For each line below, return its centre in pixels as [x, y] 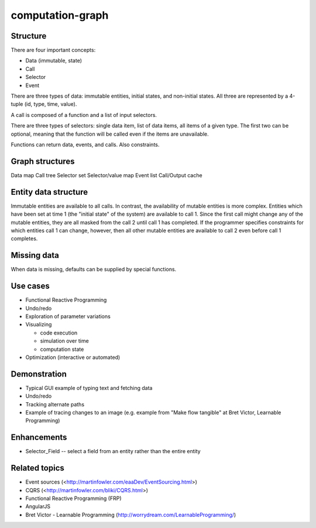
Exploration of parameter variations [68, 316]
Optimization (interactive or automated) [73, 357]
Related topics [37, 468]
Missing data [35, 255]
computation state [62, 349]
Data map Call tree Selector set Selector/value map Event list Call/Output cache [107, 175]
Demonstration [39, 374]
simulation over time [64, 341]
